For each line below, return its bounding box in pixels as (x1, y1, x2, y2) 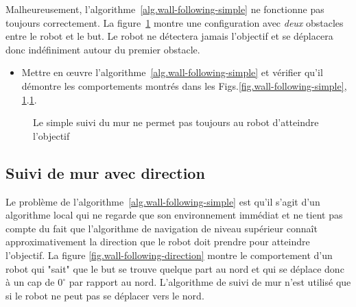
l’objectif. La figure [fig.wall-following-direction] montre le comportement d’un (5, 247, 333, 262)
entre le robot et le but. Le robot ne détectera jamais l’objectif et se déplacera (5, 29, 333, 43)
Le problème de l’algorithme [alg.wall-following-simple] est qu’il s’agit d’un (5, 194, 320, 208)
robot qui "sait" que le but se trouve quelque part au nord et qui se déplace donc (5, 261, 344, 275)
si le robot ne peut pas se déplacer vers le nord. (5, 288, 204, 302)
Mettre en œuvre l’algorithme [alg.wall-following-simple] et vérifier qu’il (21, 65, 323, 79)
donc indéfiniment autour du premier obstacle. (5, 42, 200, 56)
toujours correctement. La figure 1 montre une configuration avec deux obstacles (5, 15, 344, 29)
